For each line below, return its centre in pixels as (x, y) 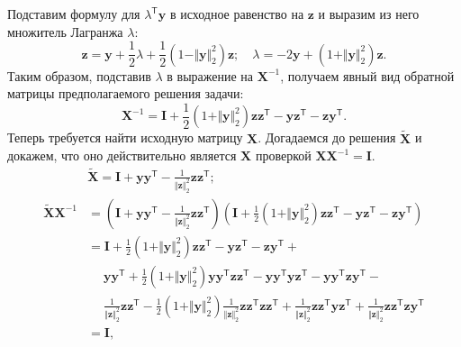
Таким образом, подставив (79, 75)
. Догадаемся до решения (327, 137)
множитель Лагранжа (65, 31)
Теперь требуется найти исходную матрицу (125, 137)
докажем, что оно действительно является (122, 155)
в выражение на (210, 75)
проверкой (283, 155)
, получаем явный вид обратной (367, 75)
